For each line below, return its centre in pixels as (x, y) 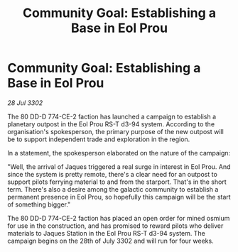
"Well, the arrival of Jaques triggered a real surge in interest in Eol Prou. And (119, 166)
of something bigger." (39, 204)
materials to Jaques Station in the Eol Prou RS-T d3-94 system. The (107, 233)
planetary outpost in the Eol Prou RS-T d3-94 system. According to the (111, 124)
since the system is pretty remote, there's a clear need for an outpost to (113, 174)
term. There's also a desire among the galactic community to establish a (113, 189)
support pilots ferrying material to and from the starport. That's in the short (117, 182)
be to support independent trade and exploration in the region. (99, 139)
